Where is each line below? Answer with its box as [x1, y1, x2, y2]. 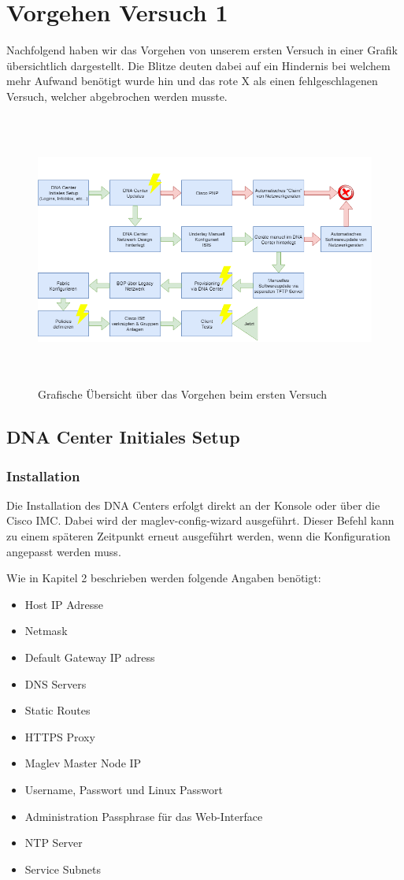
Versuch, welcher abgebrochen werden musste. [6, 87, 228, 104]
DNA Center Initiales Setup [6, 425, 240, 449]
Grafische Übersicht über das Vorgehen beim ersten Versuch [38, 386, 328, 403]
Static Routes [24, 702, 91, 718]
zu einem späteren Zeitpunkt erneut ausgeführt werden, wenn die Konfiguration [6, 528, 391, 544]
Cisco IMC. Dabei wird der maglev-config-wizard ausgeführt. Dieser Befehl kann [6, 512, 395, 529]
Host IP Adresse [24, 596, 104, 612]
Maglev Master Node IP [24, 755, 142, 771]
